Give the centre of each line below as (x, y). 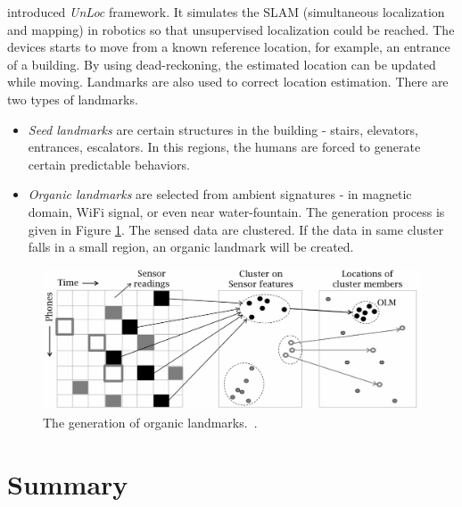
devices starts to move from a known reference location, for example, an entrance (229, 47)
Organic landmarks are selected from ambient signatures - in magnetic (220, 194)
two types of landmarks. (73, 99)
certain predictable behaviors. (109, 164)
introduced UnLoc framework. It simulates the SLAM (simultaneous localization (226, 12)
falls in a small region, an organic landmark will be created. (191, 247)
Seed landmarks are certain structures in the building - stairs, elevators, (223, 129)
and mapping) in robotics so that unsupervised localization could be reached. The (231, 29)
